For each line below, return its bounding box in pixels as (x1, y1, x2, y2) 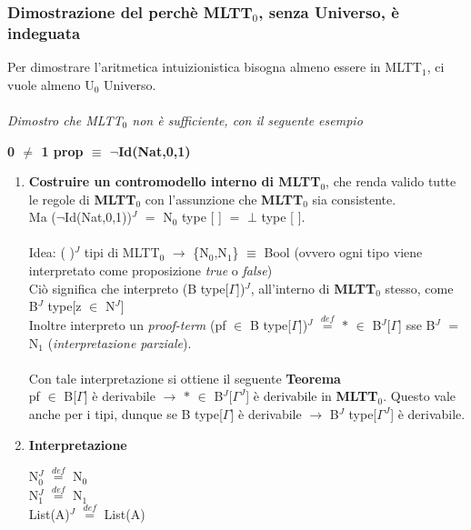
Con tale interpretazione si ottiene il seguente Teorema (28, 368, 341, 387)
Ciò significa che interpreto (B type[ (28, 278, 229, 297)
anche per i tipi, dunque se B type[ (28, 405, 223, 424)
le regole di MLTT (28, 189, 136, 208)
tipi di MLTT (84, 243, 160, 262)
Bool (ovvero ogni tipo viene (264, 243, 423, 262)
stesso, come (385, 278, 454, 297)
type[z (47, 296, 82, 315)
